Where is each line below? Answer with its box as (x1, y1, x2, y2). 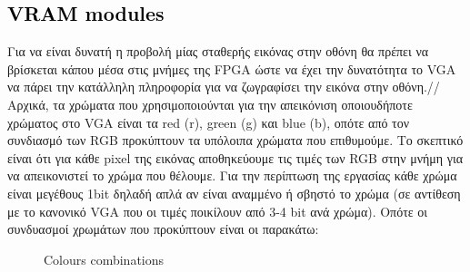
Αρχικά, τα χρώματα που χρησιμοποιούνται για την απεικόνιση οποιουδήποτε (7, 94, 413, 113)
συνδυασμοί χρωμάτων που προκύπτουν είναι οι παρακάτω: (7, 219, 319, 238)
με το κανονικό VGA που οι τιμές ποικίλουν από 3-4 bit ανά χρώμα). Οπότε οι (7, 201, 428, 220)
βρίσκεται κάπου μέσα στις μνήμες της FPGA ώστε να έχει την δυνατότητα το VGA (7, 59, 456, 78)
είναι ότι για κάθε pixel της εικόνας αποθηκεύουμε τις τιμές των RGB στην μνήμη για (7, 148, 464, 167)
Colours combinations (44, 249, 165, 268)
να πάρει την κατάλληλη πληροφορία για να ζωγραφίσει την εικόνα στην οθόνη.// (7, 77, 440, 96)
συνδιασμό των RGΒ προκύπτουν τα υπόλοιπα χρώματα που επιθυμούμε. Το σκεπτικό (7, 131, 464, 150)
